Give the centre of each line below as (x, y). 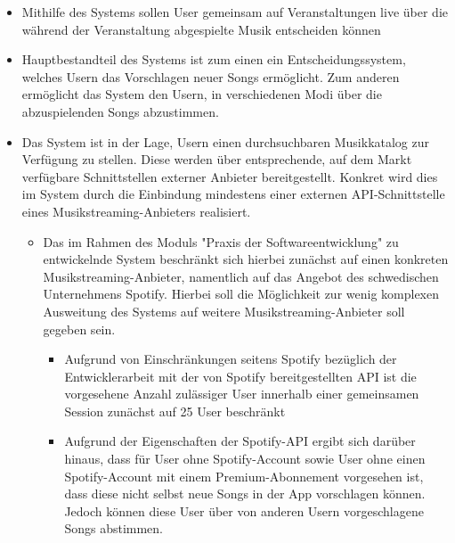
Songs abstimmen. (114, 528)
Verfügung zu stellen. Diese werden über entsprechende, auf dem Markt (217, 159)
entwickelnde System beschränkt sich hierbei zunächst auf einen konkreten (246, 259)
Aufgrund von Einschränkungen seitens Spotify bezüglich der (231, 359)
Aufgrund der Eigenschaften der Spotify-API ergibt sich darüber (240, 441)
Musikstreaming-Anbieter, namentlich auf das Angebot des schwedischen (241, 276)
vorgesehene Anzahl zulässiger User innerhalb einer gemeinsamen (242, 394)
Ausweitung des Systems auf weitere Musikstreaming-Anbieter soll (224, 311)
